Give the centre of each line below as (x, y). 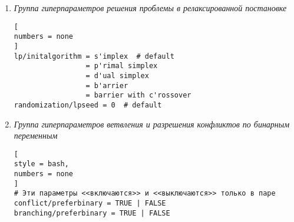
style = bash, (41, 164)
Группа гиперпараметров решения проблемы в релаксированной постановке (150, 8)
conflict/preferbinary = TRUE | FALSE (90, 203)
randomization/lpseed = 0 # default (88, 105)
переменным (36, 135)
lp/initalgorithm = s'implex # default (94, 56)
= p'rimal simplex (122, 66)
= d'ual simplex (117, 75)
